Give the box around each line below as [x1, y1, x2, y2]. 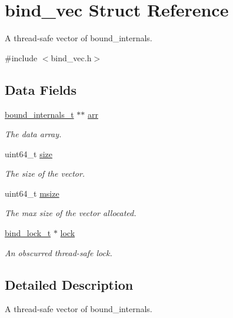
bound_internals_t [5, 108, 74, 120]
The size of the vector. [5, 167, 85, 180]
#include [5, 51, 38, 64]
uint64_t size [5, 147, 52, 160]
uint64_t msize [5, 187, 59, 199]
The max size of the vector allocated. [5, 207, 137, 219]
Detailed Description [5, 275, 134, 293]
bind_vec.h [51, 51, 92, 64]
